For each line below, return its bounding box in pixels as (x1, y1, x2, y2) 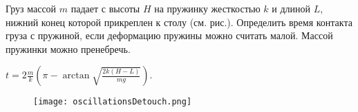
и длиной (272, 1, 310, 15)
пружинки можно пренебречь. (6, 41, 131, 56)
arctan (62, 71, 90, 81)
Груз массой (6, 1, 57, 15)
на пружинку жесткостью (154, 1, 261, 15)
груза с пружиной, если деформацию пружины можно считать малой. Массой (6, 28, 333, 43)
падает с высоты (70, 1, 140, 15)
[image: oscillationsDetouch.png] (33, 97, 192, 107)
